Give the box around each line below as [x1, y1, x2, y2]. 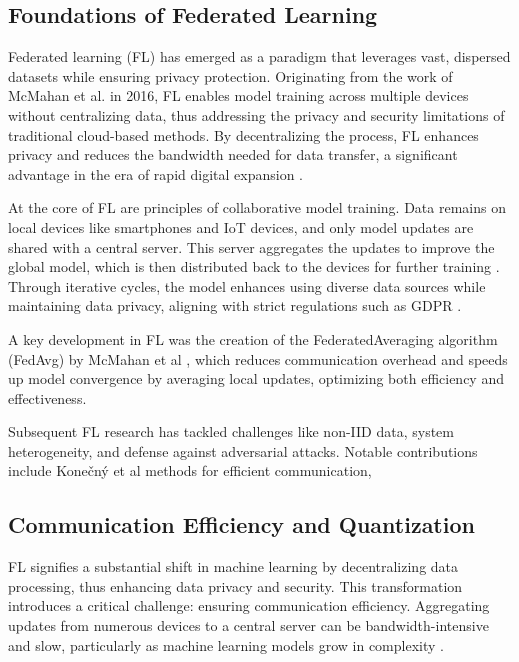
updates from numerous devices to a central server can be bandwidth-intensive [8, 615, 489, 636]
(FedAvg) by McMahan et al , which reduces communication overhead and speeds [8, 348, 508, 369]
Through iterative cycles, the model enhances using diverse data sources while [8, 275, 486, 296]
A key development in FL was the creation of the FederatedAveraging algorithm [8, 328, 498, 349]
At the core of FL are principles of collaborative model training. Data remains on [8, 197, 506, 218]
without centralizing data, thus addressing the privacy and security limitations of [8, 104, 505, 125]
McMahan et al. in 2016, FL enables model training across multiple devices [8, 85, 469, 106]
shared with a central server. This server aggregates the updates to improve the [8, 236, 495, 257]
